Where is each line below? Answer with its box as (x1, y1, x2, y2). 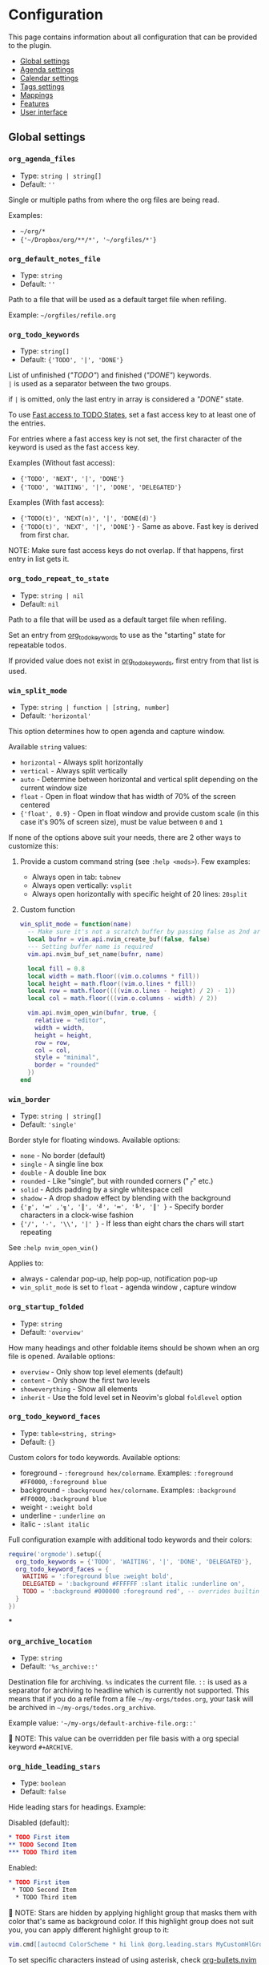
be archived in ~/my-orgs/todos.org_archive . (8, 1703, 156, 1713)
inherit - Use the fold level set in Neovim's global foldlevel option (19, 1392, 243, 1402)
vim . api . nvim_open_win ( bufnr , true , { (27, 1009, 157, 1017)
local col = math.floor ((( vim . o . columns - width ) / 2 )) (27, 995, 218, 1003)
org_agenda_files (8, 155, 76, 163)
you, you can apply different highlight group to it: (8, 1925, 170, 1935)
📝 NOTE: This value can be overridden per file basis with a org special (8, 1733, 239, 1744)
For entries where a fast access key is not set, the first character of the (8, 434, 243, 444)
